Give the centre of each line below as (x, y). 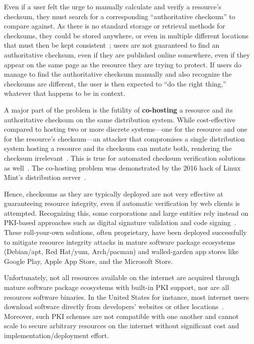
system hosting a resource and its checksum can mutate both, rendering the (118, 148)
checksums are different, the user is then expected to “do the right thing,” (115, 83)
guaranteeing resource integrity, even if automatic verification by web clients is (122, 203)
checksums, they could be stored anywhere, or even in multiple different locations (126, 35)
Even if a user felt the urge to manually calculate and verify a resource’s (113, 6)
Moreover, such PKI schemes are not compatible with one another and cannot (121, 316)
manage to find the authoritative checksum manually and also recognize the (118, 74)
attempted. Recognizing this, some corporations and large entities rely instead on (126, 213)
